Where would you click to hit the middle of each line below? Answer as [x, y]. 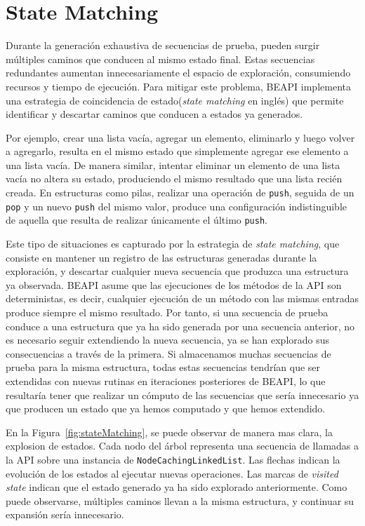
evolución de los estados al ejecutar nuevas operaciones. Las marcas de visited [172, 473]
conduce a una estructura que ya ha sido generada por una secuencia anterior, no [180, 326]
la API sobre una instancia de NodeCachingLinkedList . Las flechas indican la [173, 459]
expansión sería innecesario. [65, 514]
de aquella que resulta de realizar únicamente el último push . [137, 220]
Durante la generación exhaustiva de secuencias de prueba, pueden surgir [163, 45]
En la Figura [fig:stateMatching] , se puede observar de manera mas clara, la [170, 432]
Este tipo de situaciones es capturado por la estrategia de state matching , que [173, 244]
